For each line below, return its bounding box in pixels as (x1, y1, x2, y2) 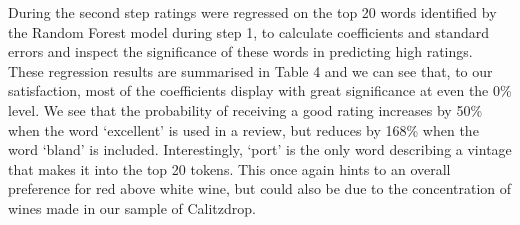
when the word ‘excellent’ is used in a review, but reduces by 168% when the (8, 119, 479, 140)
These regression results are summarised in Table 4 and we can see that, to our (8, 60, 493, 81)
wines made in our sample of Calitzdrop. (8, 197, 256, 218)
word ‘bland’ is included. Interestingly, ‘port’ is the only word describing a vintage (8, 139, 512, 160)
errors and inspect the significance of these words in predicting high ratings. (8, 41, 473, 62)
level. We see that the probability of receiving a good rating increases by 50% (8, 99, 483, 120)
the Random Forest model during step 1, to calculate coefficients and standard (8, 21, 490, 42)
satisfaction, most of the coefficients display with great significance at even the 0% (8, 80, 512, 101)
